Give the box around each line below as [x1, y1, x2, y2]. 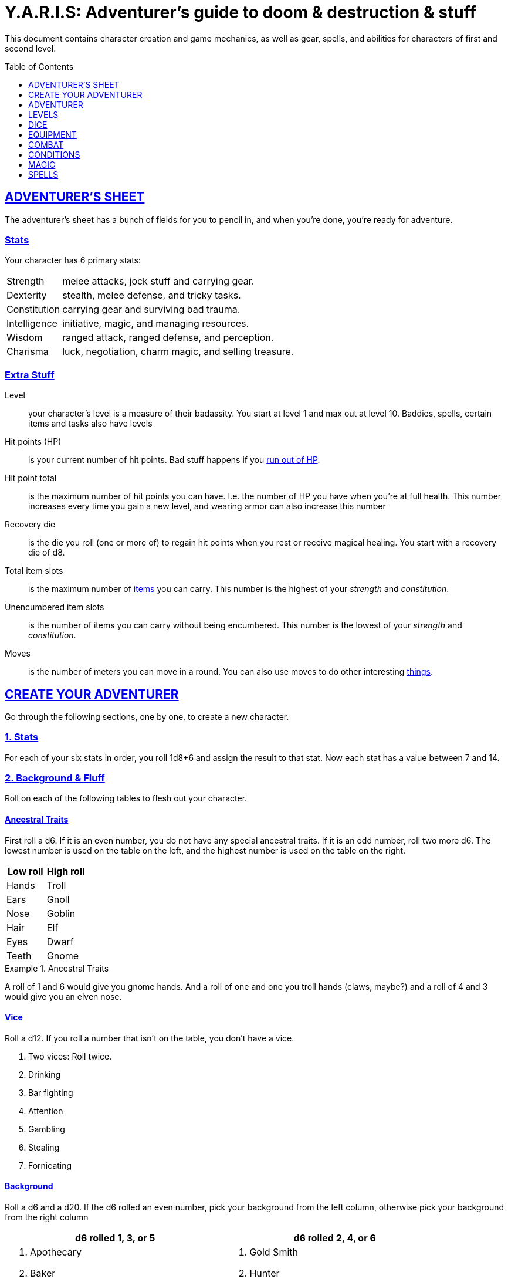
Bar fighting [28, 1087, 73, 1098]
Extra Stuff [5, 368, 55, 381]
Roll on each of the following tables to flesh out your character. [5, 793, 248, 804]
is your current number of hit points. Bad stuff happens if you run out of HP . [28, 455, 320, 465]
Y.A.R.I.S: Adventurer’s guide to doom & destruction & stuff [5, 2, 476, 22]
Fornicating [28, 1160, 72, 1170]
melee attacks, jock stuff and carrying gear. [62, 275, 255, 287]
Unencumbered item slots [5, 602, 104, 613]
